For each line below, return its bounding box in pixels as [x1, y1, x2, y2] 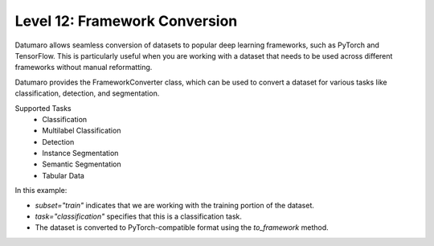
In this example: [14, 186, 68, 195]
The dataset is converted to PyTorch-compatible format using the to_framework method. [35, 223, 329, 232]
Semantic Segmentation [42, 159, 122, 169]
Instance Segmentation [42, 149, 119, 158]
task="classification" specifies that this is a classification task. [35, 211, 243, 221]
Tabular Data [42, 170, 84, 180]
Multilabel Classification [42, 125, 121, 136]
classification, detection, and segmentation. [14, 88, 160, 98]
